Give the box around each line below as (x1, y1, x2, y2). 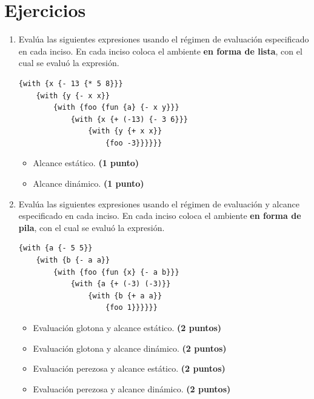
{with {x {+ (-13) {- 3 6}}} (70, 115, 188, 124)
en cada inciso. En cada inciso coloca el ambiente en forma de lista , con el (18, 44, 302, 57)
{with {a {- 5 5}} (18, 244, 93, 253)
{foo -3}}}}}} (105, 138, 162, 147)
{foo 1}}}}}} (105, 303, 158, 312)
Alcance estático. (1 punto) (33, 156, 139, 169)
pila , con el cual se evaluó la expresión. (18, 221, 165, 233)
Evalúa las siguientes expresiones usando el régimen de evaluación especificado (18, 33, 309, 45)
